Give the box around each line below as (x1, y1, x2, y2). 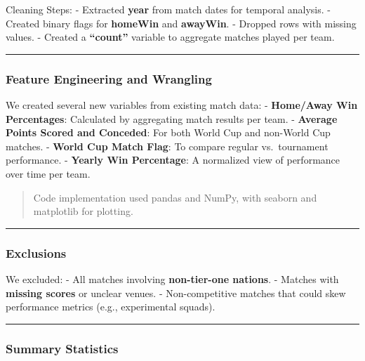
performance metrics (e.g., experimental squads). (6, 299, 215, 314)
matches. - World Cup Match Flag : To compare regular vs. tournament (6, 138, 328, 153)
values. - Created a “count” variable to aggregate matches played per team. (6, 29, 335, 44)
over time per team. (6, 166, 91, 180)
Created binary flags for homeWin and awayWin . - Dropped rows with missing (6, 15, 357, 30)
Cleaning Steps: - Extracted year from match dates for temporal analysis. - (6, 2, 331, 16)
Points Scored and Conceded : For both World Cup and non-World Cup (6, 125, 331, 140)
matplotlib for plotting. (33, 204, 133, 218)
